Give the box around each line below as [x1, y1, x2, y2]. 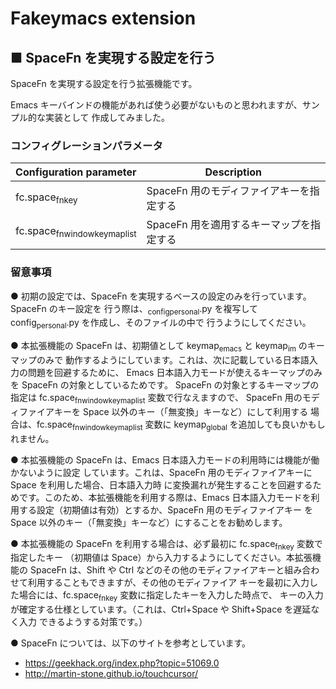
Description [204, 165, 262, 179]
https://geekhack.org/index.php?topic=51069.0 [24, 657, 220, 669]
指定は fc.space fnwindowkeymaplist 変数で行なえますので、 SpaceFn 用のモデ [10, 391, 320, 406]
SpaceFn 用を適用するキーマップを [146, 218, 311, 232]
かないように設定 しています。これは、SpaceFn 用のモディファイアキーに [10, 466, 313, 478]
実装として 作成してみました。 [44, 112, 171, 123]
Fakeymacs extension [10, 7, 197, 30]
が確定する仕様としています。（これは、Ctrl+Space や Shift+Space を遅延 [10, 603, 312, 616]
